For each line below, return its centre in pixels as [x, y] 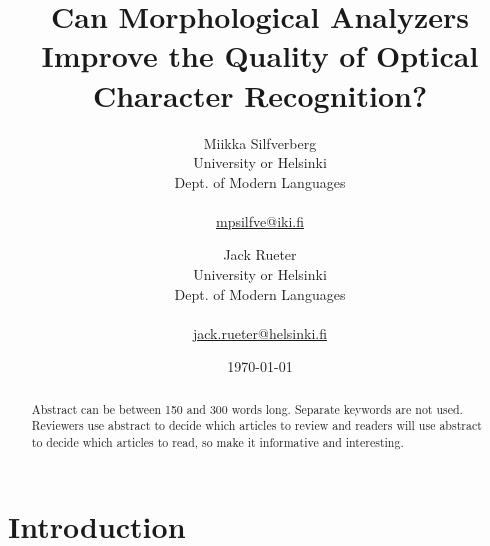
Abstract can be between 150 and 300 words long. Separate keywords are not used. [247, 408]
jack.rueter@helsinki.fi [260, 332]
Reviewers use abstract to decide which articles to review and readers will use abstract [256, 425]
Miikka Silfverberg [260, 142]
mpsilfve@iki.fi [260, 220]
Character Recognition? [260, 94]
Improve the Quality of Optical [260, 55]
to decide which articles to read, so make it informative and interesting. [217, 442]
